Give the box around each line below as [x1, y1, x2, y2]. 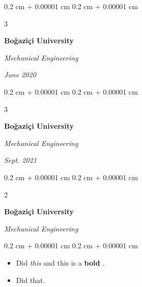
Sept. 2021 [4, 155, 37, 165]
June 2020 [4, 69, 36, 80]
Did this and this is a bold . [16, 257, 105, 268]
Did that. [16, 274, 45, 285]
